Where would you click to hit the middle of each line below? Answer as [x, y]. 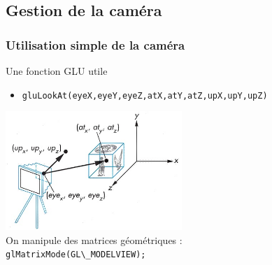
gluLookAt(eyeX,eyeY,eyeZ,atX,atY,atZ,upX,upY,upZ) [145, 95]
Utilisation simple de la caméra [95, 44]
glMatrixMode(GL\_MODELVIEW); [76, 255]
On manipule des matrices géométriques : [94, 239]
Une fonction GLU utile [57, 71]
